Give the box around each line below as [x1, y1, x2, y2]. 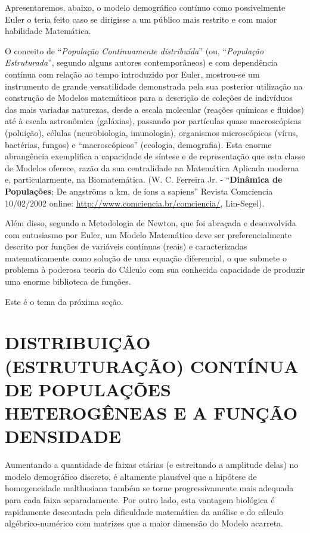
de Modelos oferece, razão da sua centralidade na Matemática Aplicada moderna [5, 161, 299, 174]
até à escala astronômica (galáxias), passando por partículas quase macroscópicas [5, 115, 302, 127]
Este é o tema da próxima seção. [5, 295, 123, 307]
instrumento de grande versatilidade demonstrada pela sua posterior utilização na [5, 79, 303, 92]
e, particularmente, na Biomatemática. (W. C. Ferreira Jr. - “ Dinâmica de [5, 173, 283, 186]
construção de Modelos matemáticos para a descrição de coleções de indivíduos [5, 91, 293, 104]
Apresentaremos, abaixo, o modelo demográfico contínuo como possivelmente [5, 1, 286, 13]
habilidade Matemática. [5, 24, 91, 37]
